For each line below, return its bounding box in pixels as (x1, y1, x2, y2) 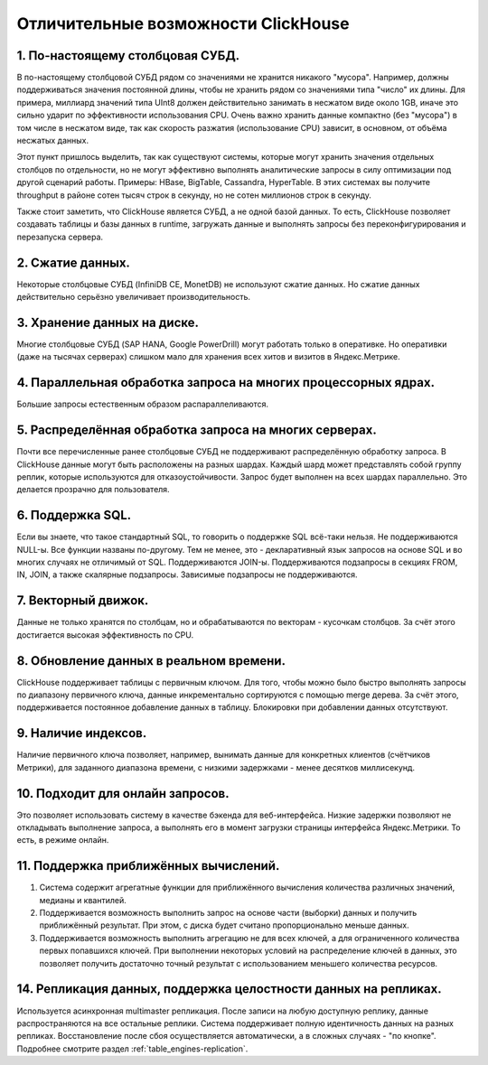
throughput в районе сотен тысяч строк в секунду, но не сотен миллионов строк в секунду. (16, 190, 372, 201)
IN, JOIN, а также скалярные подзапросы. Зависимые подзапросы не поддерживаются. (16, 569, 358, 580)
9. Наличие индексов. (16, 725, 147, 741)
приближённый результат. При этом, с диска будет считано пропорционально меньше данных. (39, 920, 410, 930)
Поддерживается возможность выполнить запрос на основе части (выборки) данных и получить (39, 908, 418, 919)
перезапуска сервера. (16, 231, 104, 242)
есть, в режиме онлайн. (16, 835, 109, 845)
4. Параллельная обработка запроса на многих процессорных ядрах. (16, 375, 436, 390)
